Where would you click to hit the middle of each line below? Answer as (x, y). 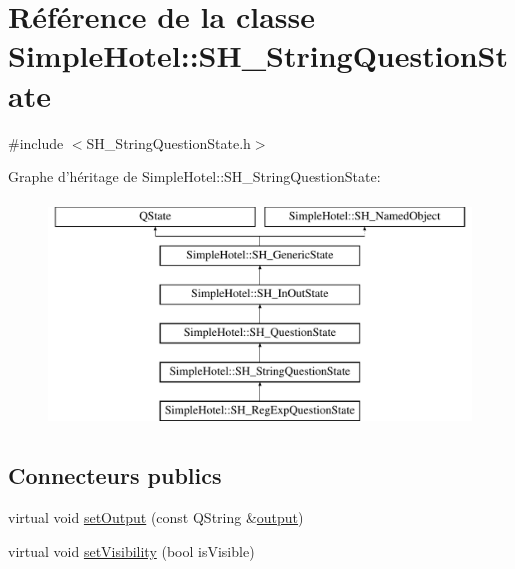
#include (36, 142)
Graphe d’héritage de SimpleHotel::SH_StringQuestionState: (194, 176)
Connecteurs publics (115, 475)
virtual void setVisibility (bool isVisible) (131, 550)
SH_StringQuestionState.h (168, 142)
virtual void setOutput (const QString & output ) (156, 517)
